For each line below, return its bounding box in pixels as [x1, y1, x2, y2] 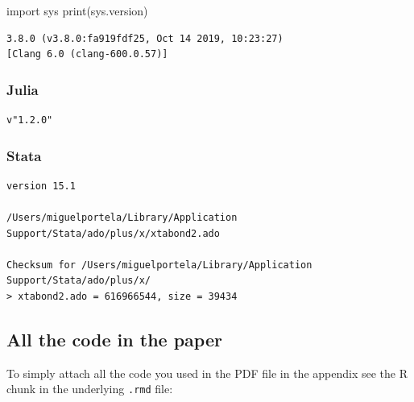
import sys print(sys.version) [6, 2, 148, 19]
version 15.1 [6, 180, 76, 192]
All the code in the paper [6, 326, 222, 351]
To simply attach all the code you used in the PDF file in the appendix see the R [6, 364, 408, 381]
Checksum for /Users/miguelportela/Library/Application [6, 259, 313, 271]
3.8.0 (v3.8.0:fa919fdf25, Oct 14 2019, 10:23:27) [6, 32, 284, 44]
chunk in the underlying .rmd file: [6, 380, 173, 397]
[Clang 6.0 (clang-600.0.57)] [6, 48, 168, 60]
